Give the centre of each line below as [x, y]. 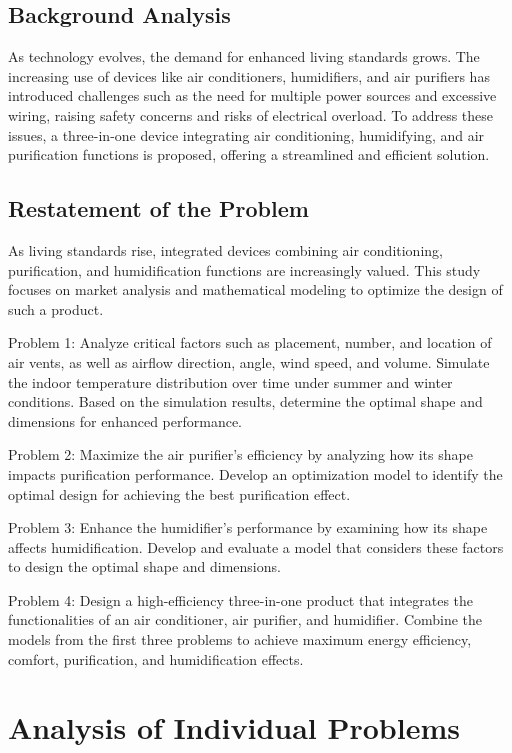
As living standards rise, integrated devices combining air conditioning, [225, 249]
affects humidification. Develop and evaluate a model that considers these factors [256, 546]
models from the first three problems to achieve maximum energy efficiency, [240, 639]
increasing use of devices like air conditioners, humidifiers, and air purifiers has [249, 75]
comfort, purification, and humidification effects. [156, 658]
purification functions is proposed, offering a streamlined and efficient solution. [249, 154]
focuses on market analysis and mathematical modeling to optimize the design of [255, 289]
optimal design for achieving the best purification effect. [179, 493]
